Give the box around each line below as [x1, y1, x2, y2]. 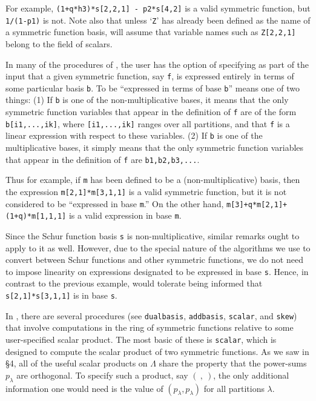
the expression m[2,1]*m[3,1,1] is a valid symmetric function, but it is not [5, 185, 287, 197]
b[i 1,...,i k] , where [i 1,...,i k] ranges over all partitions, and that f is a [5, 117, 290, 130]
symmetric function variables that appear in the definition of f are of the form [5, 105, 297, 118]
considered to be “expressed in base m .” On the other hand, [5, 197, 224, 210]
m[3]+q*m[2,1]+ [226, 200, 288, 209]
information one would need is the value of [5, 382, 163, 394]
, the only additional [213, 368, 289, 381]
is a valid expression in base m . [68, 209, 182, 222]
